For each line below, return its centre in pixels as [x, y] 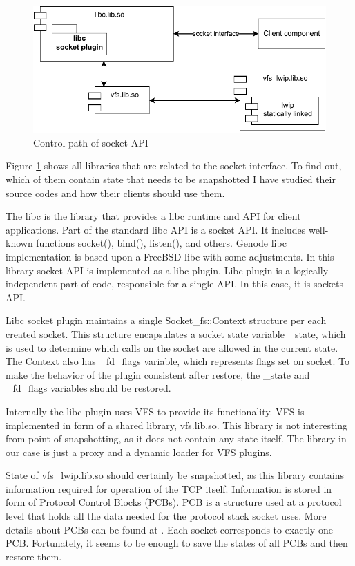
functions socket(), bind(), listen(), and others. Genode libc [161, 243]
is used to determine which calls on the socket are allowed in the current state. [172, 347]
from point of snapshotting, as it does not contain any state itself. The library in [176, 438]
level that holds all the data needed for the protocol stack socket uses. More [166, 516]
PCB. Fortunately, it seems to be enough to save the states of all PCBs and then [177, 543]
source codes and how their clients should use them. [115, 192]
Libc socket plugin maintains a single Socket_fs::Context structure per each [166, 320]
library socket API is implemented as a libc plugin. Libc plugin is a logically [167, 270]
